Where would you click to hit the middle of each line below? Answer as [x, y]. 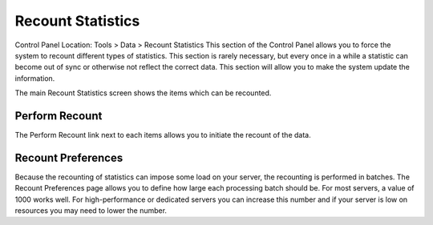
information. [35, 78]
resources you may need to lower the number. [91, 211]
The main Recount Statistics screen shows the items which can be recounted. [143, 93]
